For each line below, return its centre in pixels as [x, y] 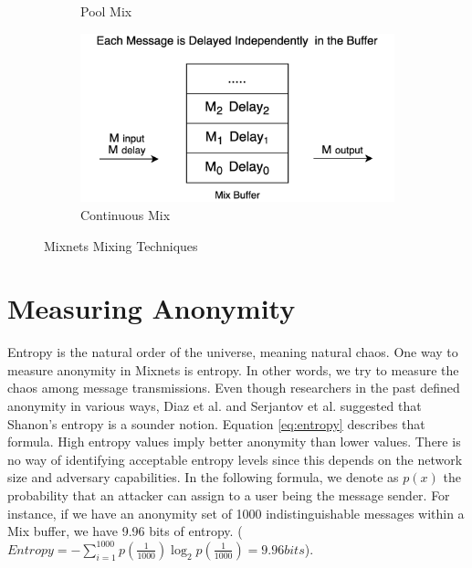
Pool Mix [106, 11]
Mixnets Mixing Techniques [121, 245]
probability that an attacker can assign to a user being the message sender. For [229, 495]
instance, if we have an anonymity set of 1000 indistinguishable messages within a [236, 513]
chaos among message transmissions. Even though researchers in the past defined [234, 388]
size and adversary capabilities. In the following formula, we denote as [203, 477]
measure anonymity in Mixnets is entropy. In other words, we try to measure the [233, 369]
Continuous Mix [126, 214]
